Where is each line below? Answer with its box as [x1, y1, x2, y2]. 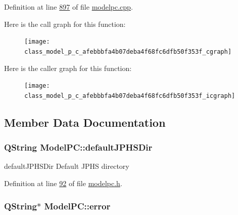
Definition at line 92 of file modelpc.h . [4, 178, 122, 188]
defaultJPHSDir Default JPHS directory [4, 161, 129, 171]
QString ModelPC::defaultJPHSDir [4, 141, 153, 154]
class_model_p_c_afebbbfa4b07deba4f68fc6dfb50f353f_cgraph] [24, 48, 232, 55]
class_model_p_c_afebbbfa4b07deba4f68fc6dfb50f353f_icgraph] [24, 92, 235, 99]
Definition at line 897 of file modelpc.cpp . [4, 2, 133, 12]
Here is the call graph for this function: [4, 18, 126, 29]
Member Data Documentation [4, 114, 166, 130]
